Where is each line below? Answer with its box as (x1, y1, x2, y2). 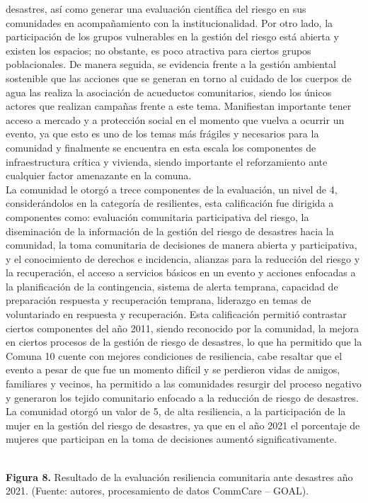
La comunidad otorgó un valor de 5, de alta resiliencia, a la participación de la (6, 404, 346, 419)
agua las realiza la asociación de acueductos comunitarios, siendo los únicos (6, 84, 332, 99)
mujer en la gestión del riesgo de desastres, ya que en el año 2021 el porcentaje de (6, 417, 360, 432)
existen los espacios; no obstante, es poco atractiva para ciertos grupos (6, 43, 311, 57)
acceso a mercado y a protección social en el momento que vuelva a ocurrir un (6, 112, 345, 127)
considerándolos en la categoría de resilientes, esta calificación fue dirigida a (6, 196, 334, 210)
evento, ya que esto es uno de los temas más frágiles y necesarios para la (6, 126, 319, 141)
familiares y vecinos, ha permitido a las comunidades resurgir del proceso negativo (6, 376, 362, 391)
